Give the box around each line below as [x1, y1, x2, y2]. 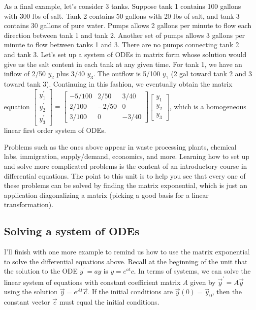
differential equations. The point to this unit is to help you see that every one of [4, 170, 246, 181]
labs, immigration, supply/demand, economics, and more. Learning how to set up [4, 151, 250, 161]
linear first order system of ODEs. [4, 125, 106, 135]
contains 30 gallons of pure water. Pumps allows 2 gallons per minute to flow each [4, 20, 252, 31]
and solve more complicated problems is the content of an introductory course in [4, 161, 247, 171]
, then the [212, 286, 242, 297]
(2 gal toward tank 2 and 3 [171, 68, 252, 79]
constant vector [4, 297, 50, 307]
